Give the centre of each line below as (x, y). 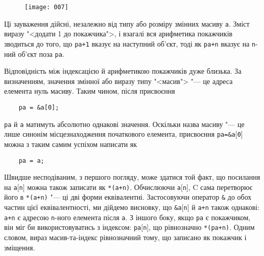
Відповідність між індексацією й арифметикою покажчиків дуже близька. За (123, 71)
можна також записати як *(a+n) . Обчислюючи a (104, 187)
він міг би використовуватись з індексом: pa (73, 227)
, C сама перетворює (220, 187)
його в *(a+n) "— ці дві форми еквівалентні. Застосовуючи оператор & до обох (128, 197)
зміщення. (20, 247)
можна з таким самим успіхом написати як (71, 144)
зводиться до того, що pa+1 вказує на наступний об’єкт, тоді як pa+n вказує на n (130, 43)
